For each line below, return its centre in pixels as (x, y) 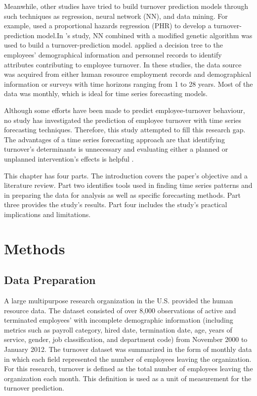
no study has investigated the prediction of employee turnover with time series (123, 120)
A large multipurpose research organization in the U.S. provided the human (119, 301)
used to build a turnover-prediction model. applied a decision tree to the (113, 45)
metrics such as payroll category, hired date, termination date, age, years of (118, 329)
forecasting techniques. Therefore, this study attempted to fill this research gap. (125, 130)
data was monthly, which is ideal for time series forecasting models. (106, 93)
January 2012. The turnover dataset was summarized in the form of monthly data (128, 349)
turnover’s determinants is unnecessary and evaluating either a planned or (116, 149)
